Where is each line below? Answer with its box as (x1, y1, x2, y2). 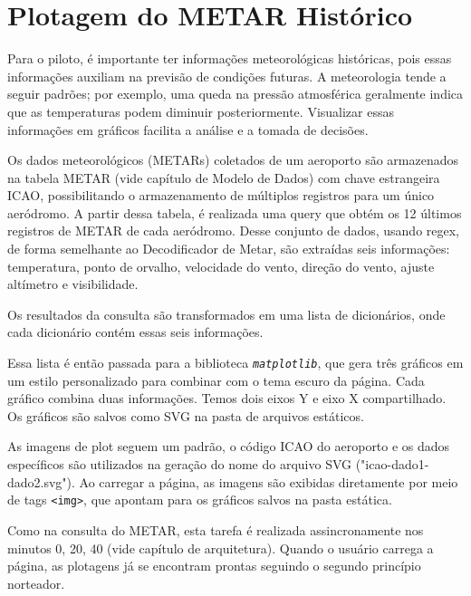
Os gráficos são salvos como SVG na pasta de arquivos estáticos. (7, 406, 364, 425)
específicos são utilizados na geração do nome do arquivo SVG (7, 455, 352, 474)
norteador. (7, 573, 65, 592)
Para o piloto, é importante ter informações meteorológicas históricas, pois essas (7, 49, 452, 68)
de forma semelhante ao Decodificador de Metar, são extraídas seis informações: (7, 239, 450, 258)
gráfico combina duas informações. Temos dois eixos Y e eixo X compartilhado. (7, 389, 447, 408)
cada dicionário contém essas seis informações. (7, 322, 264, 341)
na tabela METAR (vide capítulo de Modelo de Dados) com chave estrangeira (7, 168, 440, 187)
